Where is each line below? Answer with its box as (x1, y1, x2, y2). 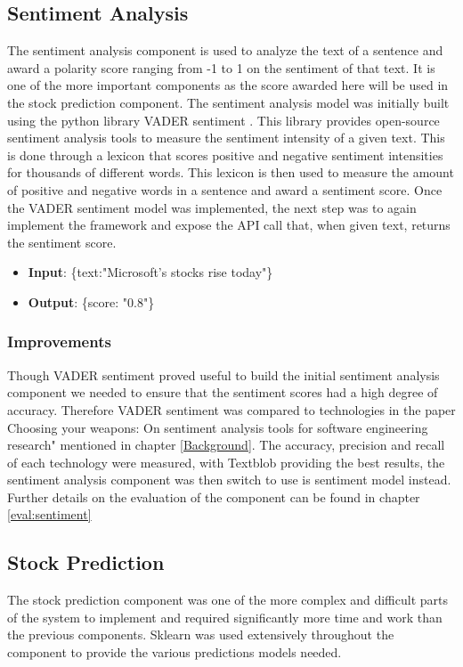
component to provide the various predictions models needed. (7, 643, 342, 662)
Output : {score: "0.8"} (28, 292, 155, 311)
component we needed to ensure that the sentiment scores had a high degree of (7, 383, 438, 402)
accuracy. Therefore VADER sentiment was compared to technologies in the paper (7, 400, 456, 419)
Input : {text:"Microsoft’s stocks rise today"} (28, 263, 273, 281)
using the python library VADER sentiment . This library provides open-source (7, 110, 440, 129)
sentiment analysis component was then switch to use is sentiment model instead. (7, 470, 451, 489)
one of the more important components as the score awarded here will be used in (7, 76, 449, 94)
